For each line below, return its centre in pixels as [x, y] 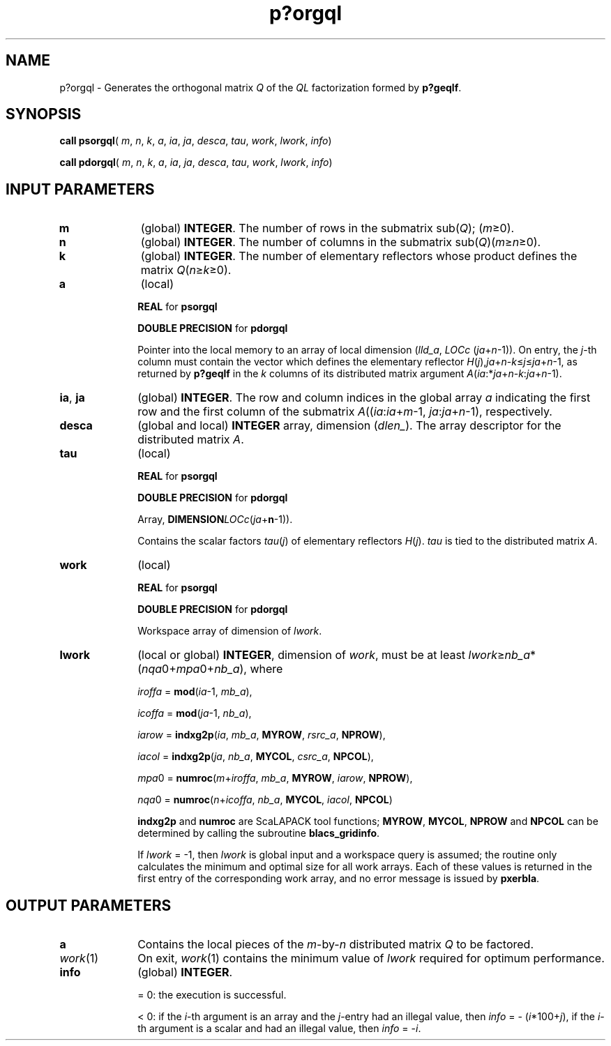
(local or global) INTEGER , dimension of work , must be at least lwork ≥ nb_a [334, 655]
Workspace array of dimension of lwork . [230, 631]
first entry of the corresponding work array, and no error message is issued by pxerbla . [339, 879]
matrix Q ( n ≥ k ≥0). [186, 270]
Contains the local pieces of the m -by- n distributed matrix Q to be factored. [336, 945]
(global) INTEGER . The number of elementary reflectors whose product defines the [359, 256]
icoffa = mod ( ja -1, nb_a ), [195, 713]
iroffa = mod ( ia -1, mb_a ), [195, 692]
